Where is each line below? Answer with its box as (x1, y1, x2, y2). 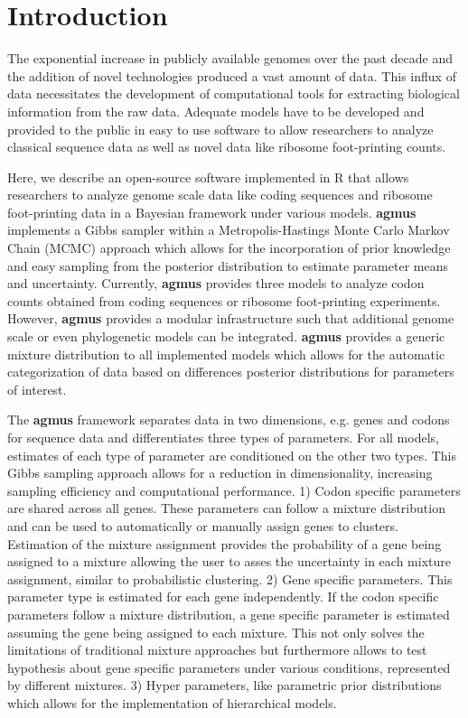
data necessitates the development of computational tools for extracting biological (7, 84, 460, 103)
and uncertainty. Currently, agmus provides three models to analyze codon (7, 274, 425, 293)
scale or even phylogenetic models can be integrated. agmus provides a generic (7, 327, 445, 346)
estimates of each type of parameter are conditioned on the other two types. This (7, 445, 457, 464)
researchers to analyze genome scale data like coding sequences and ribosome (7, 185, 433, 204)
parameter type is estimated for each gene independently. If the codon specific (7, 587, 439, 606)
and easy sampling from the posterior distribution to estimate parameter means (7, 256, 448, 275)
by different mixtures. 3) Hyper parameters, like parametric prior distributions (7, 676, 442, 695)
